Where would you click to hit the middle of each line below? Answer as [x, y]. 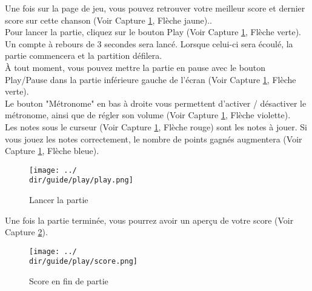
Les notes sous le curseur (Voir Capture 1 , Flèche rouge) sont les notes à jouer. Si [156, 126]
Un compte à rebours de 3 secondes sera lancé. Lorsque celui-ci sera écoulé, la [149, 43]
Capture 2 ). [26, 232]
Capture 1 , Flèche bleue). [52, 151]
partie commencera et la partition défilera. [84, 55]
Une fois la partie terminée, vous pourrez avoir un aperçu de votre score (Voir [149, 220]
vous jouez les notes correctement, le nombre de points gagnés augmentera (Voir [154, 139]
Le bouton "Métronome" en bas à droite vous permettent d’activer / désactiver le [156, 103]
